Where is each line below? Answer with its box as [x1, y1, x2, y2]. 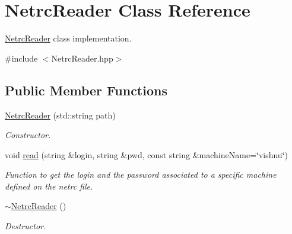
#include [5, 52, 38, 64]
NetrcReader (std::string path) [5, 108, 116, 121]
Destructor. [5, 220, 46, 232]
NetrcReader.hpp [51, 52, 113, 64]
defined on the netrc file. [5, 179, 93, 192]
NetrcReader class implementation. [5, 32, 132, 44]
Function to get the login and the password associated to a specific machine [5, 168, 277, 181]
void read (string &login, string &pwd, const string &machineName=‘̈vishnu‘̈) [5, 148, 288, 161]
